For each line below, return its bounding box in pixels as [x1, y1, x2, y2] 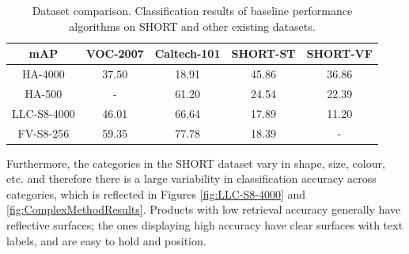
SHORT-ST [231, 45, 296, 62]
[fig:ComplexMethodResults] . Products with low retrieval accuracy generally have [6, 201, 401, 218]
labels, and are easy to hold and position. [6, 232, 206, 248]
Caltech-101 [154, 45, 221, 62]
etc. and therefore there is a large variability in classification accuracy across [6, 170, 377, 187]
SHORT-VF [306, 45, 373, 62]
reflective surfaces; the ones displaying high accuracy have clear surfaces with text [6, 217, 403, 233]
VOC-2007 [85, 45, 144, 62]
